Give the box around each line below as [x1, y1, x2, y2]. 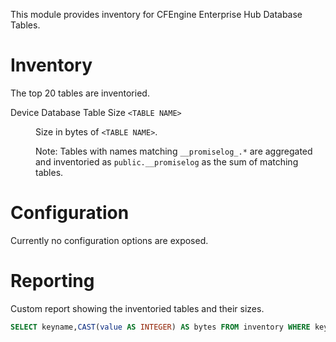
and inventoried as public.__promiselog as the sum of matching [35, 155, 299, 168]
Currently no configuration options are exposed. [10, 234, 209, 246]
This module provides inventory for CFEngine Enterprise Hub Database [10, 9, 303, 20]
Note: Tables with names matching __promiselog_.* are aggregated [35, 145, 313, 157]
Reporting [10, 270, 95, 293]
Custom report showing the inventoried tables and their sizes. [10, 302, 265, 314]
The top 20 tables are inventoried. [10, 87, 150, 99]
